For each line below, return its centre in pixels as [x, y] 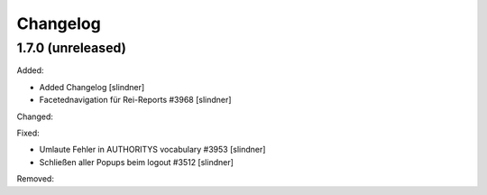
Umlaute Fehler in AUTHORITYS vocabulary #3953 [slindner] [152, 150]
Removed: [35, 179]
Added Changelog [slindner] [92, 87]
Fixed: [28, 133]
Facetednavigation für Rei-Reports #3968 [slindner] [135, 100]
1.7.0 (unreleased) [71, 48]
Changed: [35, 116]
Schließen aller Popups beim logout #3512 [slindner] [137, 162]
